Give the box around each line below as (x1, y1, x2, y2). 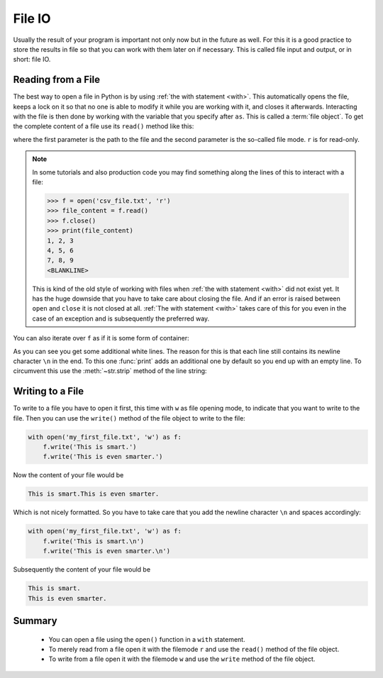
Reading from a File (13, 74, 101, 86)
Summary (13, 614, 57, 627)
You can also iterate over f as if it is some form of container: (13, 334, 189, 343)
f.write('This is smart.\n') (43, 537, 145, 545)
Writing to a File (13, 385, 84, 397)
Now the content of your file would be (13, 471, 124, 479)
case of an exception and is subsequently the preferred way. (32, 314, 210, 323)
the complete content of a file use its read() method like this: (13, 122, 194, 130)
